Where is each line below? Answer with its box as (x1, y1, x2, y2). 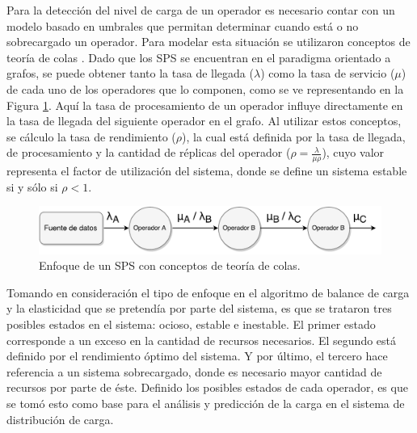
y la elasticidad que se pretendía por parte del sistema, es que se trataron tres (6, 300, 392, 317)
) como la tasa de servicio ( (260, 65, 395, 82)
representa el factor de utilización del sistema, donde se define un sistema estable (6, 162, 407, 179)
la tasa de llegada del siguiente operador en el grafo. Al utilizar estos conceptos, (6, 112, 402, 129)
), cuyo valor (322, 144, 385, 161)
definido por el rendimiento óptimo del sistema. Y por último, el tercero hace (6, 347, 388, 364)
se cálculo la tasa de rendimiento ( (6, 128, 176, 145)
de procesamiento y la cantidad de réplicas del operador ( (6, 144, 291, 161)
